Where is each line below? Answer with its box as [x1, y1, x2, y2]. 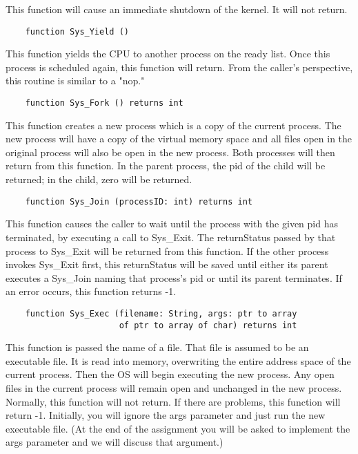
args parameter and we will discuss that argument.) [6, 435, 223, 449]
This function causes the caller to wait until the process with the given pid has [6, 216, 338, 231]
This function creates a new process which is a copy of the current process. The [6, 117, 341, 132]
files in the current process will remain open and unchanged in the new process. [6, 380, 342, 395]
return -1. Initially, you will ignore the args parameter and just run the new [6, 408, 326, 422]
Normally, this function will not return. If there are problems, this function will [6, 394, 341, 408]
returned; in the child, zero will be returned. [6, 172, 192, 187]
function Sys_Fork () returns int [25, 98, 183, 108]
